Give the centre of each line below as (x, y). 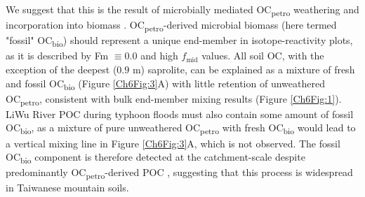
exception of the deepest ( (61, 69)
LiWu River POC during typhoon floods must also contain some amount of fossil (180, 114)
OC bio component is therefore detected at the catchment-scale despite (155, 158)
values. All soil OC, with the (263, 56)
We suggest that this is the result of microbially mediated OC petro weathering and (182, 10)
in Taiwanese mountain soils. (67, 188)
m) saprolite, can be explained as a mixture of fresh (244, 69)
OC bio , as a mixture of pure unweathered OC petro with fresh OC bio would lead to (181, 129)
